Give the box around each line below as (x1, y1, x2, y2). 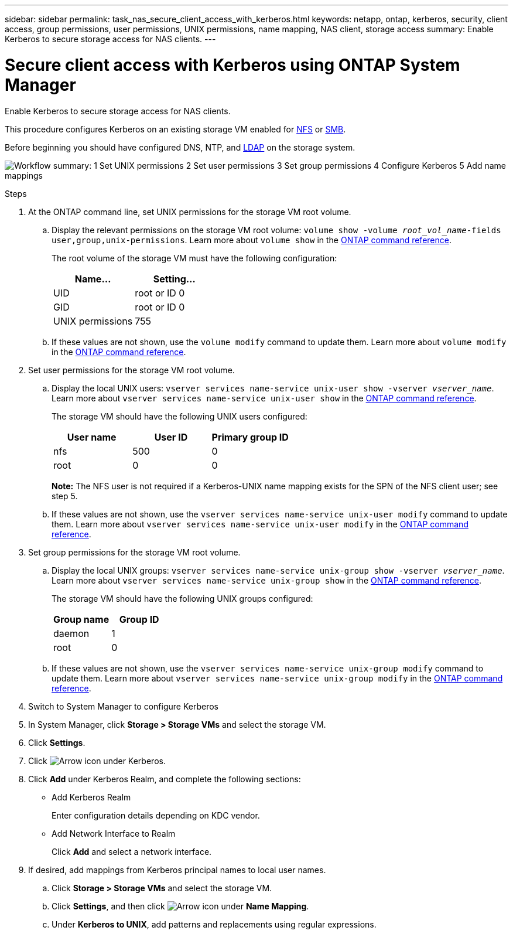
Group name (53, 613, 110, 625)
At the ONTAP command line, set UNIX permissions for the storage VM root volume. (28, 206, 351, 217)
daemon (53, 627, 90, 639)
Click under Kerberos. (28, 755, 166, 766)
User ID (154, 431, 188, 443)
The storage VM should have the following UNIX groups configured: (52, 593, 313, 604)
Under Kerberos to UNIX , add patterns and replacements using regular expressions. (52, 919, 377, 929)
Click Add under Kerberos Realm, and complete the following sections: (28, 773, 301, 784)
